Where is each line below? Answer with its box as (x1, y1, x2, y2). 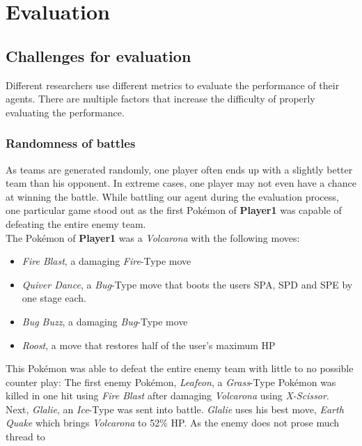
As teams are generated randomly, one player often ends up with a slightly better (6, 162, 353, 176)
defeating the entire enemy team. (6, 216, 146, 231)
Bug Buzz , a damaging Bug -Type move (22, 314, 188, 328)
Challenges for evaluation (6, 45, 191, 66)
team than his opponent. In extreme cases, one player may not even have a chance (6, 176, 356, 190)
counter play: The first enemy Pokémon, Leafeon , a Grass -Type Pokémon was (6, 374, 336, 389)
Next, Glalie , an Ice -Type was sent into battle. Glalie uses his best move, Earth (6, 401, 344, 416)
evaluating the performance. (6, 105, 125, 119)
